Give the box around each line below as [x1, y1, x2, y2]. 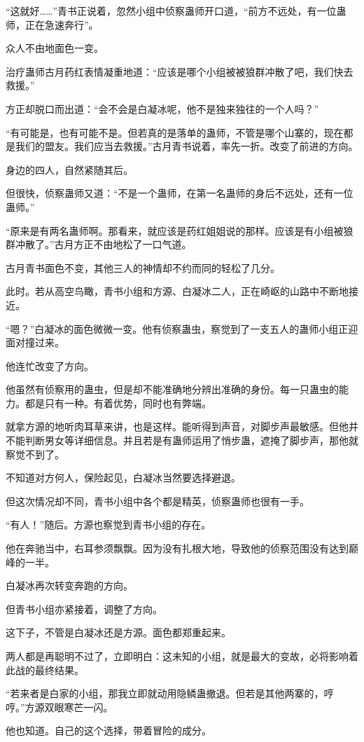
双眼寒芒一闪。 [44, 699, 113, 714]
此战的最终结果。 [6, 662, 84, 677]
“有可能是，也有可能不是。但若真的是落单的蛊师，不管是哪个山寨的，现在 [6, 125, 344, 139]
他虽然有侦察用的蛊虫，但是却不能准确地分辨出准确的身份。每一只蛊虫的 [6, 382, 339, 397]
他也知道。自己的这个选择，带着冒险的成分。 [6, 723, 211, 738]
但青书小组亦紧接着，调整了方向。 [6, 601, 162, 616]
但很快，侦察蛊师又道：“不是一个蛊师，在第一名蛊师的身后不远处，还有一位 [6, 186, 353, 200]
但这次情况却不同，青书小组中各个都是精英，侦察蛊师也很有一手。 [6, 493, 309, 508]
